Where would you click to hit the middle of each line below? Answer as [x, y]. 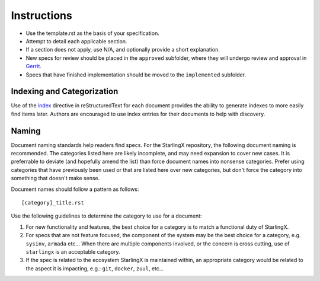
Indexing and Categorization [65, 92]
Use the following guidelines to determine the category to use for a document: [106, 216]
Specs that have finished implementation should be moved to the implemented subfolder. [136, 75]
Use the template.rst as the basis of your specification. [92, 33]
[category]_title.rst [53, 203]
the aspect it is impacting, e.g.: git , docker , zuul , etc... [95, 268]
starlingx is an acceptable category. [73, 252]
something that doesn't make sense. [55, 178]
